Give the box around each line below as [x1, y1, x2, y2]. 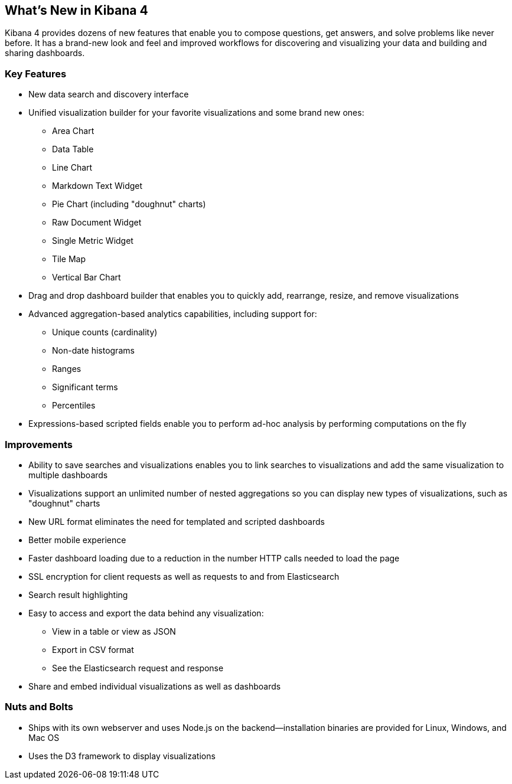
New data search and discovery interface [28, 89, 189, 100]
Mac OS [28, 732, 60, 743]
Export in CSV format [52, 644, 134, 655]
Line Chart [52, 162, 93, 173]
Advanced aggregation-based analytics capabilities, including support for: [28, 309, 317, 319]
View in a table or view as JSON [52, 626, 176, 636]
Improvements [5, 438, 73, 450]
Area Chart [52, 126, 94, 136]
